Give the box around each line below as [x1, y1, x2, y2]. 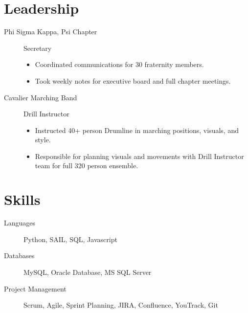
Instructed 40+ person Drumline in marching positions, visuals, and [35, 125, 239, 135]
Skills [4, 189, 41, 209]
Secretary [23, 43, 52, 53]
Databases [4, 250, 35, 261]
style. [35, 134, 51, 145]
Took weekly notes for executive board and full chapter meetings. [35, 75, 231, 86]
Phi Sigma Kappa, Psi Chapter [4, 26, 97, 37]
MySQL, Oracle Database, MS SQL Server [23, 267, 152, 277]
